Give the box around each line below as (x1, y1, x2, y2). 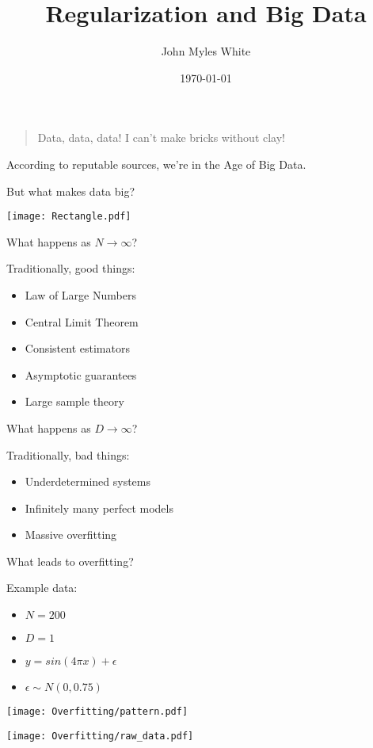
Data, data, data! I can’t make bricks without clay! (37, 129, 285, 146)
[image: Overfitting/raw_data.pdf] (6, 730, 194, 742)
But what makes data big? (6, 182, 135, 199)
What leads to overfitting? (6, 552, 134, 569)
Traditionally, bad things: (6, 446, 130, 463)
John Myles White (161, 43, 251, 59)
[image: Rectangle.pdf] (6, 211, 131, 223)
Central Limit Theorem (25, 313, 139, 330)
